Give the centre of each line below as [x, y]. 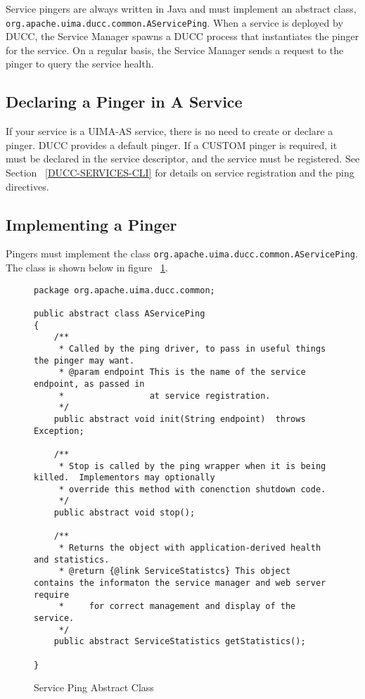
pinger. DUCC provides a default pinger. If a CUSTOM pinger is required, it [172, 145]
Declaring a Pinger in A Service [124, 102]
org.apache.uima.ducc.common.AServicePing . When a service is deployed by [174, 22]
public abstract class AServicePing [120, 313]
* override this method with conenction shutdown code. [192, 489]
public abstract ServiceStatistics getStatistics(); [180, 642]
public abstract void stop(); [124, 513]
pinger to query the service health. [80, 64]
